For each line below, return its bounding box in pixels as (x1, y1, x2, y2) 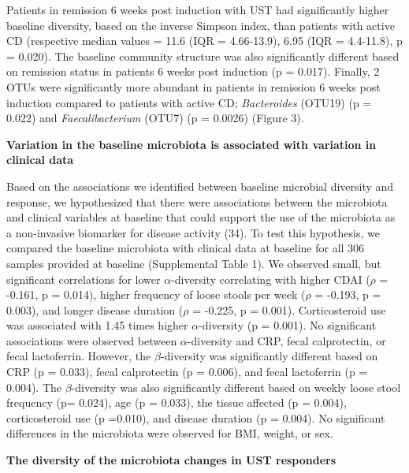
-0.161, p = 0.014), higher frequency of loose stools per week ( (6, 286, 306, 303)
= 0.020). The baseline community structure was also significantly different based (6, 47, 400, 64)
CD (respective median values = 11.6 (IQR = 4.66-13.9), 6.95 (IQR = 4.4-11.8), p (6, 32, 403, 49)
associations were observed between (6, 332, 177, 348)
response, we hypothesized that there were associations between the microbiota (6, 193, 388, 210)
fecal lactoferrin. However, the (6, 348, 151, 364)
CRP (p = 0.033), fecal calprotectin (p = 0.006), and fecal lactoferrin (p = (6, 363, 368, 380)
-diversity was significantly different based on (160, 348, 378, 364)
